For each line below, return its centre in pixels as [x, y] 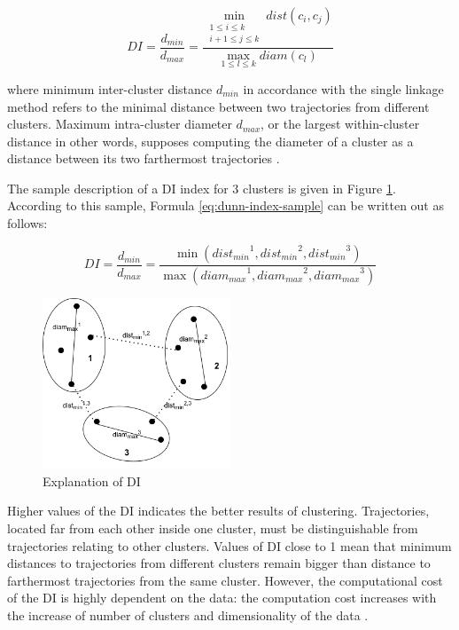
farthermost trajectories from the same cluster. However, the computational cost [225, 580]
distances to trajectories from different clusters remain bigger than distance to [219, 563]
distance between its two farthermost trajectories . [144, 158]
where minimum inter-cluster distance [110, 88]
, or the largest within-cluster [340, 124]
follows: [27, 223]
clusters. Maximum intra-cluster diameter [120, 124]
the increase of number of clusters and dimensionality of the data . [188, 614]
